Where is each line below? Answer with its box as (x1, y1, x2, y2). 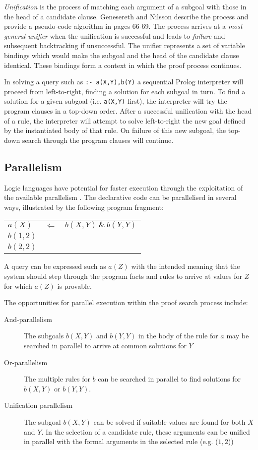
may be (226, 330, 249, 341)
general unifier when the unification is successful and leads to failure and (4, 30, 225, 41)
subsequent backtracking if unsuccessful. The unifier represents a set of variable (4, 40, 245, 51)
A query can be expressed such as (4, 261, 106, 271)
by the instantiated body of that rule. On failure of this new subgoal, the (4, 125, 226, 135)
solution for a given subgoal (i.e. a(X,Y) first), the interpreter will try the (4, 96, 227, 106)
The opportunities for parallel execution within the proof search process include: (4, 297, 248, 308)
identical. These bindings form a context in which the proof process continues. (4, 60, 242, 70)
